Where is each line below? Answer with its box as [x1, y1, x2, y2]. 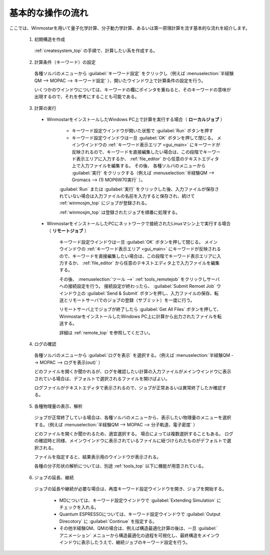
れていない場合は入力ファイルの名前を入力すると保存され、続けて [59, 193, 195, 199]
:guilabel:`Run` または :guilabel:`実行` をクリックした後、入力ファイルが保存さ [59, 186, 219, 192]
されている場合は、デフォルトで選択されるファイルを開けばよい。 [34, 375, 170, 381]
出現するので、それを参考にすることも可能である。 [34, 94, 139, 100]
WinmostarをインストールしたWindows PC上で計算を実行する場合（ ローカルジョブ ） [46, 117, 225, 123]
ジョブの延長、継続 [34, 474, 74, 480]
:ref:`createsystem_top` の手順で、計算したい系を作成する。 [34, 48, 157, 54]
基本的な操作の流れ [9, 8, 88, 19]
